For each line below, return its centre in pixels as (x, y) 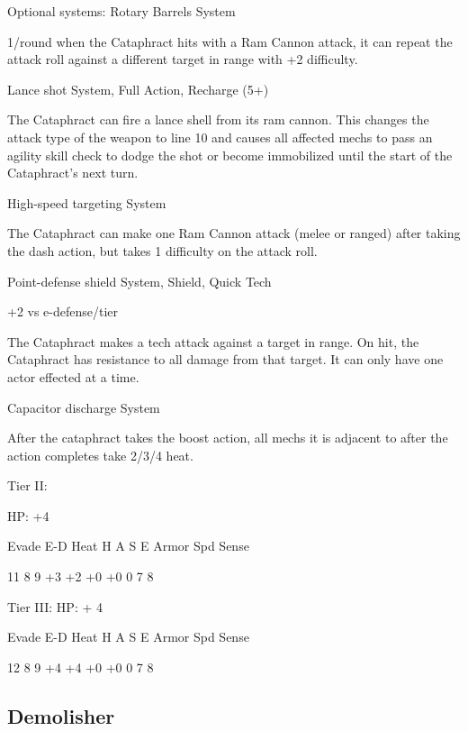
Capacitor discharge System (84, 407)
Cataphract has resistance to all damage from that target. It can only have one (225, 359)
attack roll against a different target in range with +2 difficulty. (183, 59)
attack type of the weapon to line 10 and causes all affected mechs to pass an (220, 137)
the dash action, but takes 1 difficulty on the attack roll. (162, 250)
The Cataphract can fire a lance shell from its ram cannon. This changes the (218, 119)
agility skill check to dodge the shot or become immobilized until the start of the (230, 155)
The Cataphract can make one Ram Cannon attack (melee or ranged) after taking (234, 233)
